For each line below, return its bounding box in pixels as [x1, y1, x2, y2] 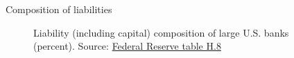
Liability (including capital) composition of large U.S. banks [33, 25, 289, 39]
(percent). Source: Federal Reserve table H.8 [33, 39, 221, 53]
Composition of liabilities [6, 2, 112, 16]
